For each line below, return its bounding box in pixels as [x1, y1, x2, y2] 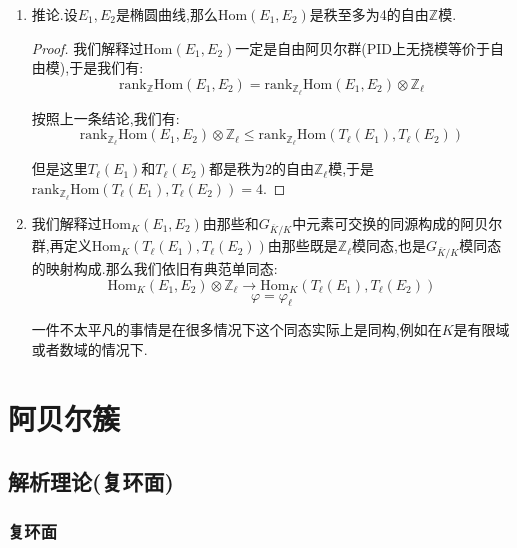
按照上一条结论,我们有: [31, 107, 180, 128]
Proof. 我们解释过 [31, 37, 144, 58]
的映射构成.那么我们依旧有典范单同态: [31, 258, 278, 279]
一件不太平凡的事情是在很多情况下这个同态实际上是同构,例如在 [31, 319, 442, 340]
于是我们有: [69, 57, 144, 78]
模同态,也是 [352, 235, 426, 256]
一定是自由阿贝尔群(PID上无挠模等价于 [235, 37, 491, 58]
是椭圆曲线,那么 [116, 4, 218, 24]
